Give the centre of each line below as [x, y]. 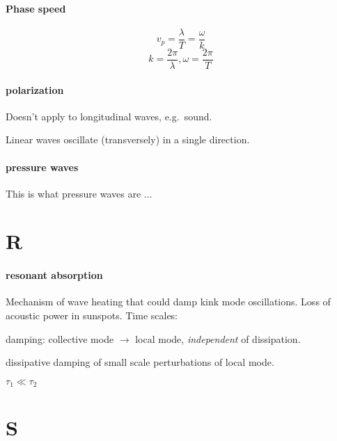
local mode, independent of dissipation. [218, 338]
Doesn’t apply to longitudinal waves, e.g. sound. [109, 116]
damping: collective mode [60, 338]
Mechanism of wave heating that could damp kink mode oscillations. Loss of [168, 302]
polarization [35, 89]
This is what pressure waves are [73, 193]
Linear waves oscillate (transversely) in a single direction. [128, 139]
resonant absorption [54, 275]
